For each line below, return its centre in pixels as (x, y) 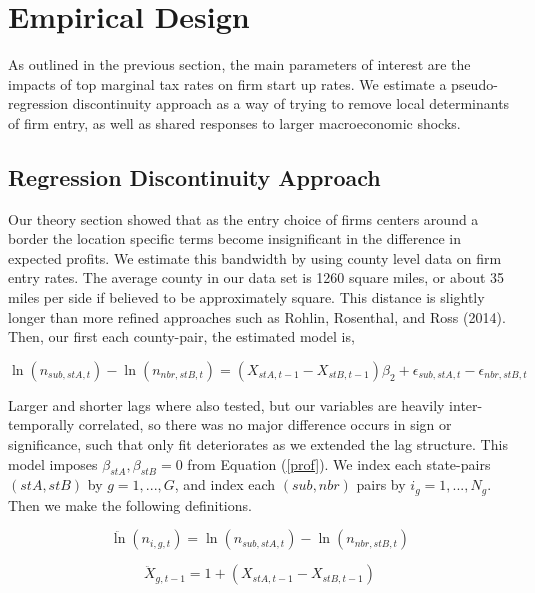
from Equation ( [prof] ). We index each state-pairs (339, 463)
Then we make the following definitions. (130, 504)
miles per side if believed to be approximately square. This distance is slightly (246, 297)
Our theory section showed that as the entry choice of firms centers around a (243, 218)
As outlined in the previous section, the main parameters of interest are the (239, 64)
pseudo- (474, 83)
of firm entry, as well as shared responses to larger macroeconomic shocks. (234, 122)
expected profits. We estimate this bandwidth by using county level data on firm (255, 257)
